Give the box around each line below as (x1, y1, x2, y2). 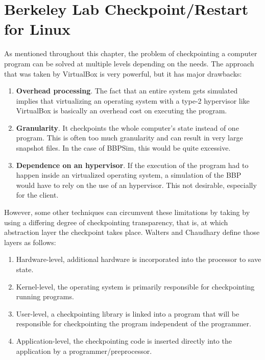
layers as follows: (4, 236, 56, 247)
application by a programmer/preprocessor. (16, 345, 152, 356)
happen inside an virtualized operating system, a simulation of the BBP (16, 170, 242, 180)
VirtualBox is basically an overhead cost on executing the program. (16, 105, 227, 116)
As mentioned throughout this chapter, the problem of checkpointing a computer (4, 48, 257, 59)
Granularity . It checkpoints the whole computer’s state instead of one (16, 122, 239, 133)
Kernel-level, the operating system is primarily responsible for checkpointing (16, 281, 255, 292)
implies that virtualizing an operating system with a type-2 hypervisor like (16, 95, 250, 106)
